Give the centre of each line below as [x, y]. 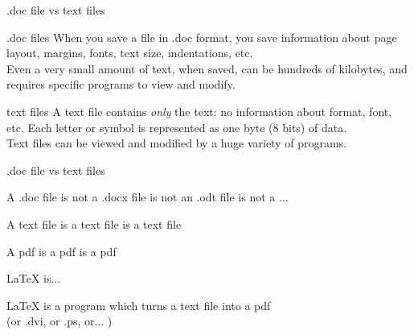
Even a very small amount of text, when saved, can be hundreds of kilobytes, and [207, 68]
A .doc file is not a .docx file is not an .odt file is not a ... [148, 197]
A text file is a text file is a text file [94, 223]
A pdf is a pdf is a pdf [61, 251]
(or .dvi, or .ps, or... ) [59, 321]
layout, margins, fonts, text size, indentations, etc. [130, 53]
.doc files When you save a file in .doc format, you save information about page [202, 37]
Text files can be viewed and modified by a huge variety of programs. [176, 143]
